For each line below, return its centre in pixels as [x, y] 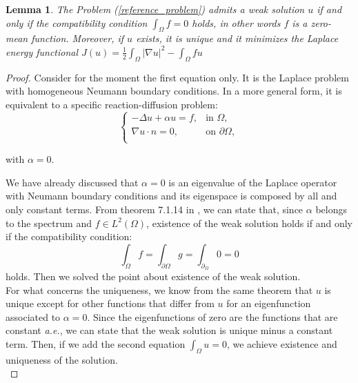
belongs [331, 209]
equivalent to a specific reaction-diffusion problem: [112, 104]
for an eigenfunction [269, 303]
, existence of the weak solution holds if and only [250, 223]
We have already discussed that [72, 182]
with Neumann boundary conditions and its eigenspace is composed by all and [171, 196]
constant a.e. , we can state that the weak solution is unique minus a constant [169, 330]
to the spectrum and [49, 223]
